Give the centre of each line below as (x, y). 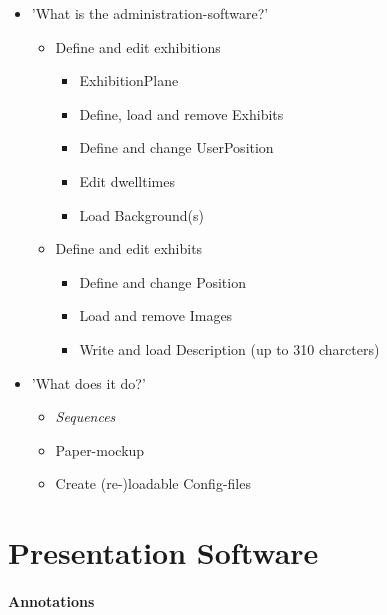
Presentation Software (163, 552)
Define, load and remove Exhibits (181, 113)
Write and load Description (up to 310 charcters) (229, 348)
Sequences (85, 416)
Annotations (51, 600)
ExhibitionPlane (129, 80)
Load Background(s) (141, 214)
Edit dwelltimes (127, 180)
